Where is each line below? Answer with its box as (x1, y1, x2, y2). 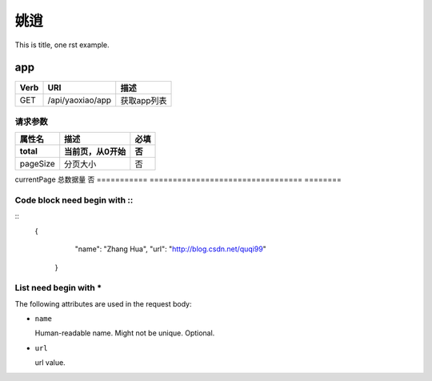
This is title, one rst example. (14, 40, 110, 50)
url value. (34, 358, 66, 367)
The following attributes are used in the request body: (14, 299, 192, 308)
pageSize (19, 158, 55, 170)
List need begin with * (14, 283, 102, 294)
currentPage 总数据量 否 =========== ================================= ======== (14, 174, 342, 184)
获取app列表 (120, 95, 167, 106)
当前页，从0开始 (64, 146, 126, 158)
